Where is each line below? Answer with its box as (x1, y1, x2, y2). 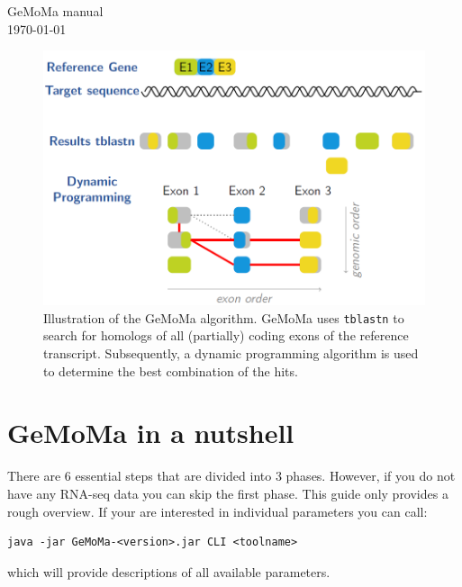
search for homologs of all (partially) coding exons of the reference (43, 326, 409, 345)
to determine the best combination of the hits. (43, 361, 298, 380)
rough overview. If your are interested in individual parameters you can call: (7, 501, 428, 520)
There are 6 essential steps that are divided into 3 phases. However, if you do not (7, 466, 456, 485)
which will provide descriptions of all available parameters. (7, 562, 331, 581)
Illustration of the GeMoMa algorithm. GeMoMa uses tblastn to (43, 308, 404, 327)
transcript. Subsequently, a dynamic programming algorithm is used (43, 344, 419, 363)
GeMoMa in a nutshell (7, 414, 294, 451)
